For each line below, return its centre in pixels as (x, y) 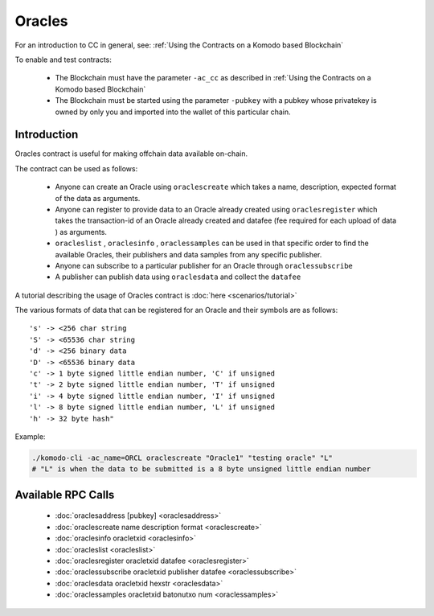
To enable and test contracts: (63, 60)
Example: (30, 437)
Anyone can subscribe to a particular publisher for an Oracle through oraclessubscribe (204, 265)
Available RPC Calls (65, 495)
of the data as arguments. (98, 198)
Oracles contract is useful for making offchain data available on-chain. (131, 154)
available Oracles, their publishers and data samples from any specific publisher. (188, 254)
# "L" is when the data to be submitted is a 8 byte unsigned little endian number (201, 469)
